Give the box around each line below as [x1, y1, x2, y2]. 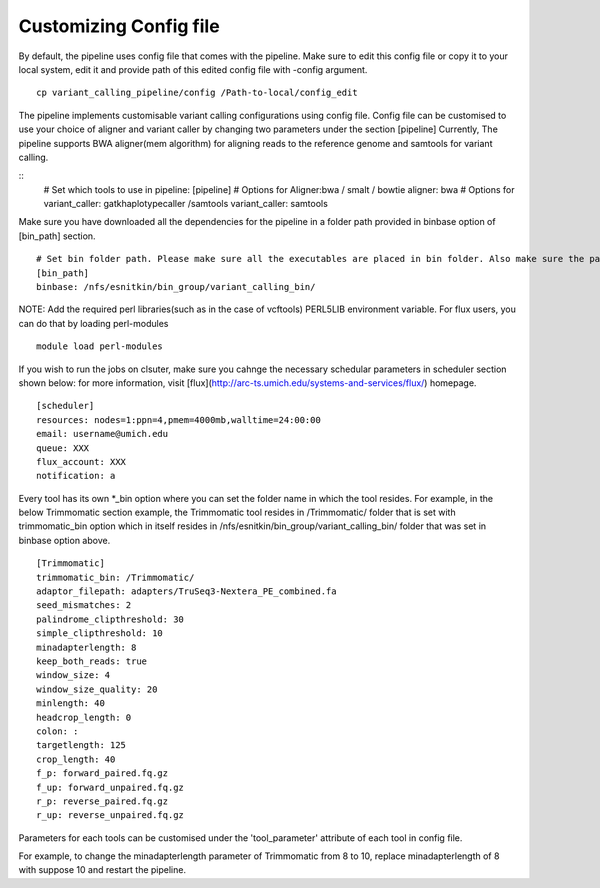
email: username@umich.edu [36, 428, 169, 440]
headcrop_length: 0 [36, 711, 132, 723]
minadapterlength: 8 [36, 641, 137, 653]
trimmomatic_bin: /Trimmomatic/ [36, 571, 195, 583]
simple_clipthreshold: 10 [36, 628, 164, 639]
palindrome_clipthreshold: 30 [36, 613, 185, 625]
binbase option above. [18, 534, 111, 546]
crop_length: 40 [36, 753, 116, 765]
